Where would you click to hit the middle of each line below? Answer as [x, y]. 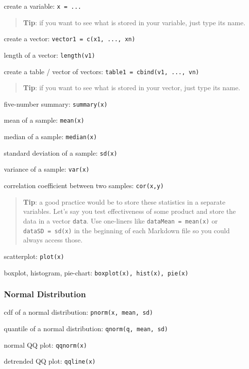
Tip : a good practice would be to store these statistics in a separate [124, 201]
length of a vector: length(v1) [50, 55]
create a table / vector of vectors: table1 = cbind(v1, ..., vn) [102, 71]
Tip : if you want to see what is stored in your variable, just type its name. [134, 22]
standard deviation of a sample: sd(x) [61, 152]
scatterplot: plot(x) [34, 256]
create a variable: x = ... [43, 6]
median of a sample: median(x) [50, 136]
